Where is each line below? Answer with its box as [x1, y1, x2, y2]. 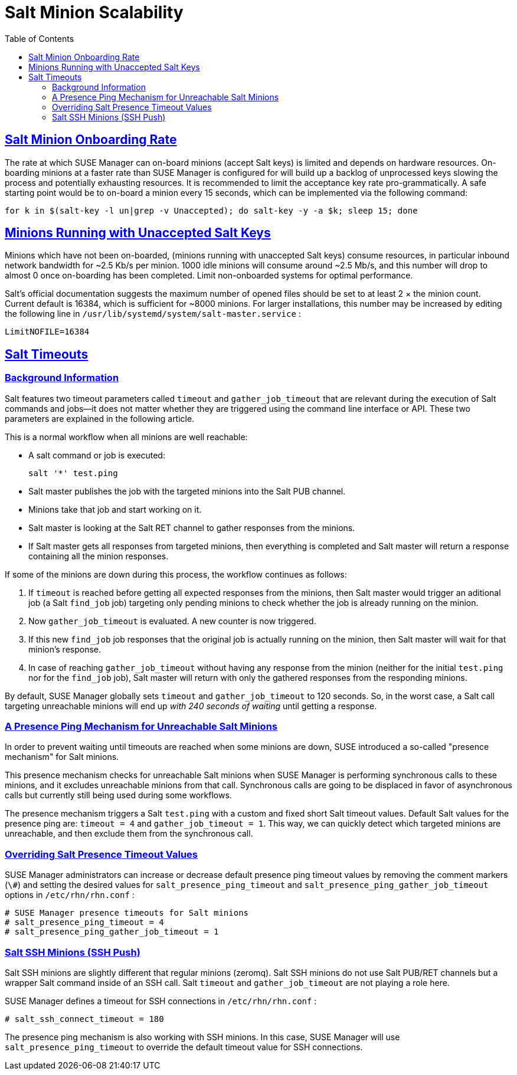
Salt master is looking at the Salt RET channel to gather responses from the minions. [28, 522, 355, 533]
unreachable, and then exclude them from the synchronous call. [5, 828, 253, 839]
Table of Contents [5, 33, 74, 44]
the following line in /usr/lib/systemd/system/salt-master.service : [5, 309, 301, 319]
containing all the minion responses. [28, 550, 169, 561]
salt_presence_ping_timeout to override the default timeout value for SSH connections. [5, 1041, 363, 1052]
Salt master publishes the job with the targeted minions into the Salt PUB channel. [28, 486, 346, 496]
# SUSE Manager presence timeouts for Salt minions [5, 908, 249, 918]
